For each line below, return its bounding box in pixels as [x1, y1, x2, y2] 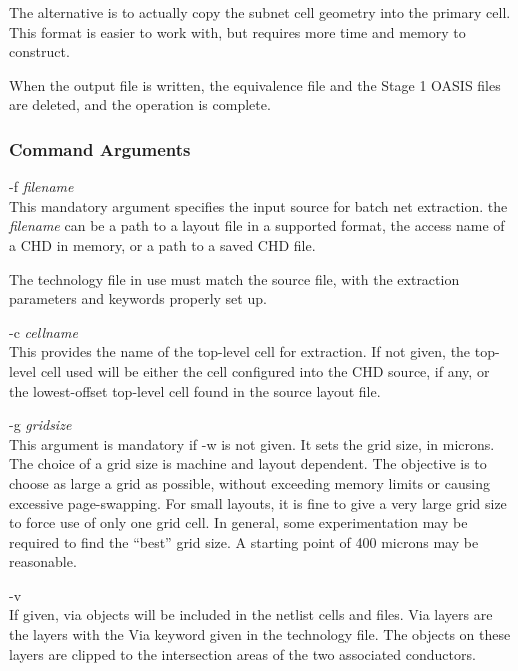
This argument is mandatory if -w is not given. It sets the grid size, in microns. [9, 433, 495, 454]
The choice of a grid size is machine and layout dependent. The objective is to [9, 453, 487, 474]
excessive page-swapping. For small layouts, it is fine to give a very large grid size [9, 492, 507, 513]
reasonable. [9, 551, 77, 572]
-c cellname [9, 321, 78, 342]
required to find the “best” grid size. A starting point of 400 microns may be [9, 531, 479, 552]
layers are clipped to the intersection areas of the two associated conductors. [9, 643, 476, 664]
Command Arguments [9, 136, 191, 161]
